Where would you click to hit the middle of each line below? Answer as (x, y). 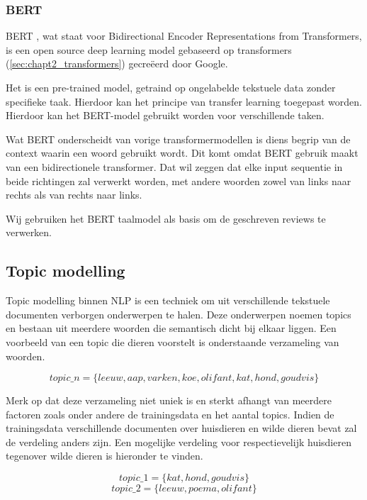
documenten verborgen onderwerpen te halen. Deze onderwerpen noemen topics (179, 314)
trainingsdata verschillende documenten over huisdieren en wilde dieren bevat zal (181, 428)
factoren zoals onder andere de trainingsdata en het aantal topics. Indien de (170, 414)
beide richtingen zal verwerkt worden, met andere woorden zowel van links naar (179, 180)
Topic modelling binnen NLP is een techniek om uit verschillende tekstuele (168, 300)
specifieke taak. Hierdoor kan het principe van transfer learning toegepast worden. (184, 101)
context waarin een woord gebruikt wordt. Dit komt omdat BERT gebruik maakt (182, 153)
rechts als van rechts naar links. (74, 195)
